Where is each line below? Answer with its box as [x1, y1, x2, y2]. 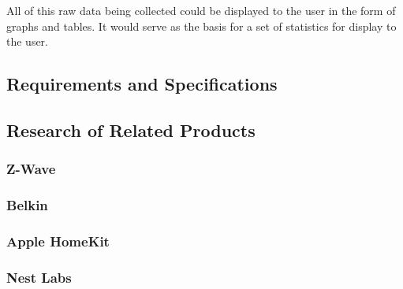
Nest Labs [6, 267, 72, 287]
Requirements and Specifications [6, 72, 278, 96]
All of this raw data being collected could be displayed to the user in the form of [6, 2, 396, 18]
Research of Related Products [6, 117, 256, 142]
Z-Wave [6, 159, 56, 179]
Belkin [6, 195, 48, 215]
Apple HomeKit [6, 231, 110, 250]
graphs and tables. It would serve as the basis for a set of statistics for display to [6, 17, 397, 34]
